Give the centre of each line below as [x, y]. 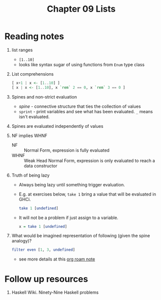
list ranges [22, 50]
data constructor [40, 166]
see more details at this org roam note [57, 259]
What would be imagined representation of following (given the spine [81, 236]
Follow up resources [46, 279]
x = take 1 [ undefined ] [43, 226]
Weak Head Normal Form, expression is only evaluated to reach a [89, 160]
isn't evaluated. [34, 117]
